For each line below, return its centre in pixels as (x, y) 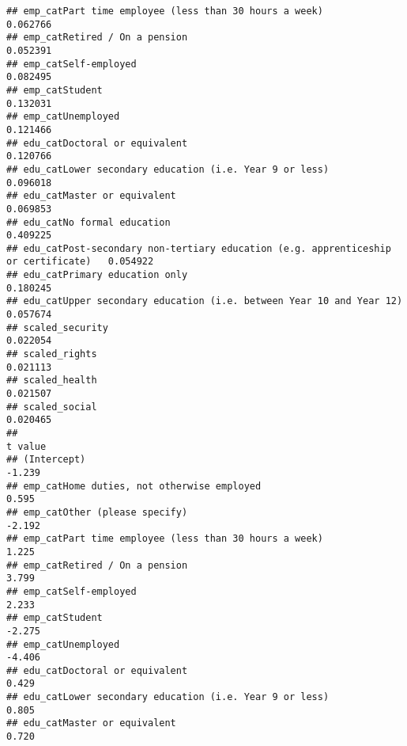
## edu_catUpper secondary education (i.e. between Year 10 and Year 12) (205, 301)
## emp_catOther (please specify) (97, 512)
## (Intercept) (46, 460)
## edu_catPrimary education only (97, 275)
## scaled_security (57, 327)
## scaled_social (52, 407)
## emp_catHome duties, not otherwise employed (134, 486)
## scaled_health (52, 381)
